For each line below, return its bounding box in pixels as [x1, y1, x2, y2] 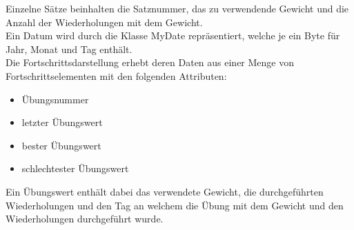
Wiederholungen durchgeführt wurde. [6, 211, 164, 226]
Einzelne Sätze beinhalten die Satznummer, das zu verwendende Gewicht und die [6, 1, 349, 15]
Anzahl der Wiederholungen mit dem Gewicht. [6, 14, 203, 29]
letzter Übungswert [21, 115, 103, 129]
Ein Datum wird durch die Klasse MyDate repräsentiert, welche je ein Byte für [6, 28, 340, 43]
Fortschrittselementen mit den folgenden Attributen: [6, 68, 227, 83]
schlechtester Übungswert [21, 161, 129, 176]
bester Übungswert [21, 138, 101, 152]
